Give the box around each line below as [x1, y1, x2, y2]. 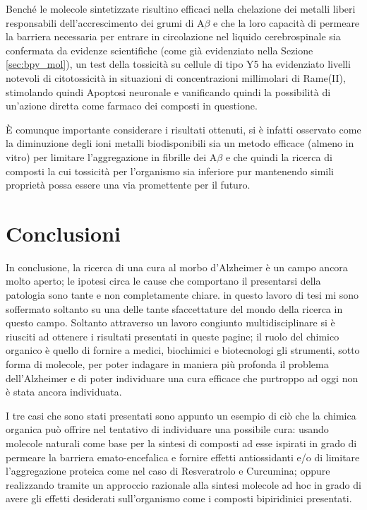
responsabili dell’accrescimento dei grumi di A [6, 15, 205, 30]
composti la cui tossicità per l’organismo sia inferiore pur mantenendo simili [6, 163, 334, 178]
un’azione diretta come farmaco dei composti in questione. [6, 98, 258, 113]
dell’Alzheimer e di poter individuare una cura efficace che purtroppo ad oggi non [6, 370, 359, 385]
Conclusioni [6, 218, 121, 247]
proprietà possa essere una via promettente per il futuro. [6, 177, 251, 192]
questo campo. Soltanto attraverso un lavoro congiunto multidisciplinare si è [6, 315, 335, 330]
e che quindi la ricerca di [225, 149, 332, 164]
